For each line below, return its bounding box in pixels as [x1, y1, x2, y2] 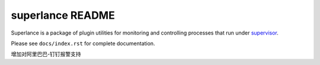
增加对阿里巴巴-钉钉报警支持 [11, 50, 81, 58]
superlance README [11, 9, 115, 22]
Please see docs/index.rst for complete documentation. [11, 40, 155, 47]
